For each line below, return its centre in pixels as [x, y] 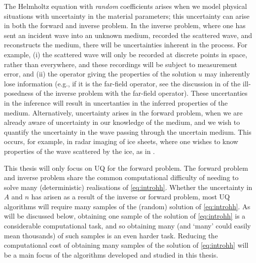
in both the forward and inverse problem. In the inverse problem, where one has [125, 25]
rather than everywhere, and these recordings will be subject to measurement [121, 64]
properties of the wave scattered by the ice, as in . [79, 151]
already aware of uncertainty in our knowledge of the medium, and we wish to [122, 122]
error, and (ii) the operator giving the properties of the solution [100, 74]
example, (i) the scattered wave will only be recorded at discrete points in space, [126, 54]
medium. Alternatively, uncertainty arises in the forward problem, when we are [123, 112]
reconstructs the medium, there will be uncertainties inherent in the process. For [126, 45]
